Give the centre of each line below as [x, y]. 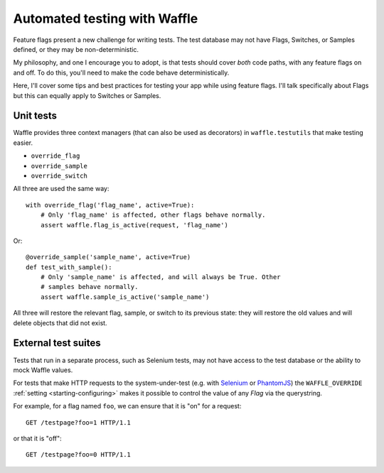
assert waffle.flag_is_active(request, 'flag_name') [134, 225]
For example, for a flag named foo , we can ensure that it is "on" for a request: [127, 406]
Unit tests [35, 116]
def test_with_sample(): [69, 267]
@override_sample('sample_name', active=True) [108, 257]
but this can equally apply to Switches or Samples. [87, 95]
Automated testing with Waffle [106, 18]
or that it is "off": [37, 438]
